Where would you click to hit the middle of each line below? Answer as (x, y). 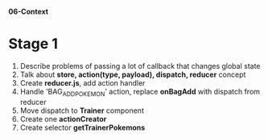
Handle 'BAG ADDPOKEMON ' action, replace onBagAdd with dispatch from (140, 92)
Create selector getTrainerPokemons (82, 127)
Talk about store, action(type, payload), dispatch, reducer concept (133, 74)
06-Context (29, 12)
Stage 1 (33, 44)
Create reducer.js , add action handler (82, 82)
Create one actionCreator (63, 118)
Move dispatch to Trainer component (82, 110)
